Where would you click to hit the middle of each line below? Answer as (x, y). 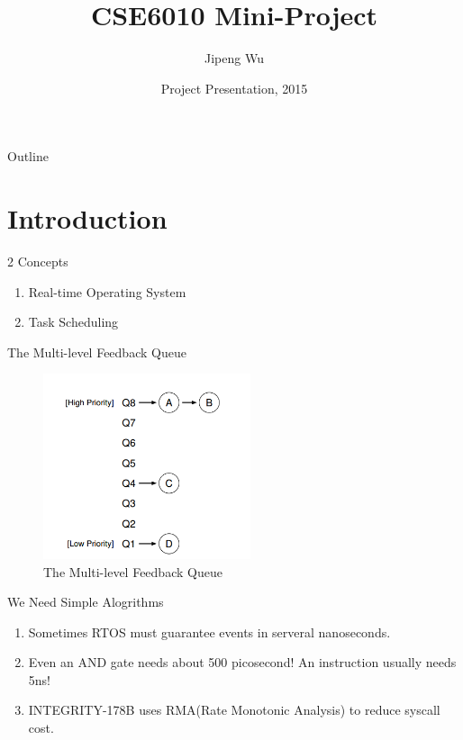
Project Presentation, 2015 (234, 88)
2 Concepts (38, 262)
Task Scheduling (73, 322)
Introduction (87, 218)
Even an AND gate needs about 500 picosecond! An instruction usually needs (242, 662)
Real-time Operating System (107, 291)
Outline (28, 156)
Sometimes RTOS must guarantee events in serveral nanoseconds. (209, 632)
